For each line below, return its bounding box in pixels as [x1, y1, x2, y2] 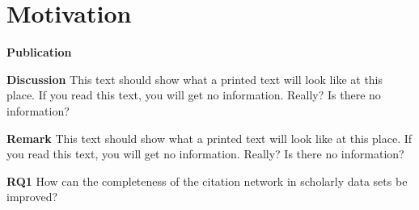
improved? [6, 188, 58, 205]
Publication [6, 44, 72, 61]
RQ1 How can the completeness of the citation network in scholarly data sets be [6, 172, 408, 189]
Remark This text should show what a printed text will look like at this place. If [6, 129, 413, 146]
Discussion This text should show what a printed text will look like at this [6, 70, 383, 87]
